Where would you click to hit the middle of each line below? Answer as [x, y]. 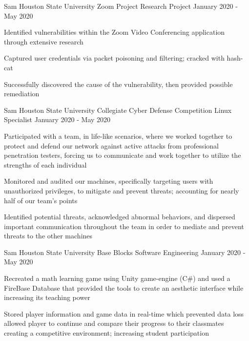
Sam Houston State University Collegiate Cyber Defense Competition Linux [118, 110]
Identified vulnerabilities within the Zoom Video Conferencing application [114, 32]
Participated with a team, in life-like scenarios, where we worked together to [118, 136]
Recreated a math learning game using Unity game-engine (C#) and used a [117, 278]
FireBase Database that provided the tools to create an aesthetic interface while [124, 288]
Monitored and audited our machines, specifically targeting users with [109, 181]
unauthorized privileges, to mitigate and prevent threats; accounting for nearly [122, 190]
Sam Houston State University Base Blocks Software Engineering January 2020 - [125, 252]
